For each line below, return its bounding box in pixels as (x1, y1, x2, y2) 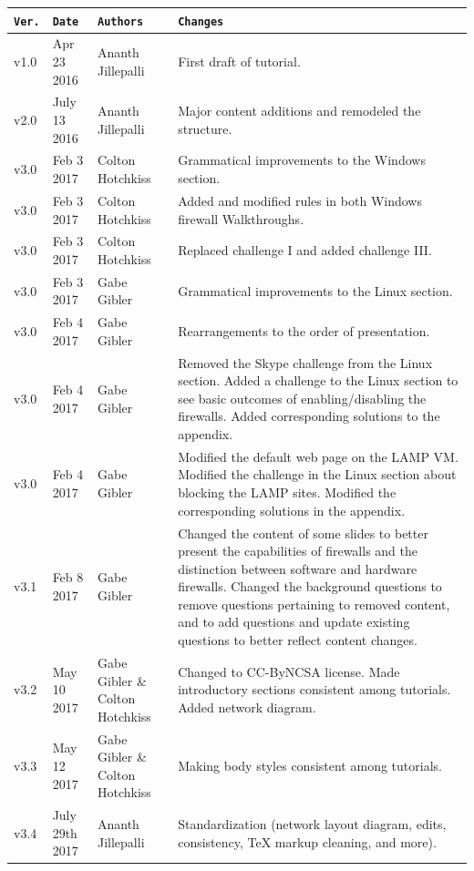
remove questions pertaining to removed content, (178, 594, 450, 613)
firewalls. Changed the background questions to (178, 577, 442, 596)
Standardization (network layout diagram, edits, (178, 814, 447, 833)
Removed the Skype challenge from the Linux (178, 353, 433, 372)
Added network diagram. (178, 697, 316, 716)
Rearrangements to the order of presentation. (178, 322, 430, 341)
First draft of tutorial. (178, 52, 301, 70)
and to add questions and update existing (178, 612, 410, 631)
